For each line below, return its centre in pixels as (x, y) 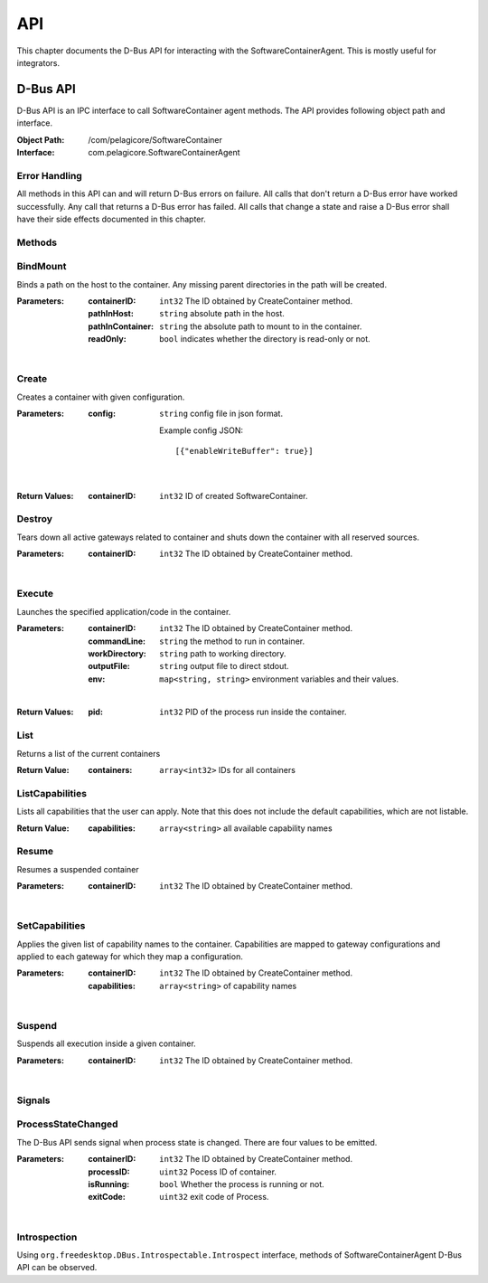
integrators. (38, 62)
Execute (35, 594)
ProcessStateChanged (67, 1124)
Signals (33, 1100)
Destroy (35, 519)
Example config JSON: (202, 430)
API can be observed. (57, 1268)
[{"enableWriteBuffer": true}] (244, 451)
